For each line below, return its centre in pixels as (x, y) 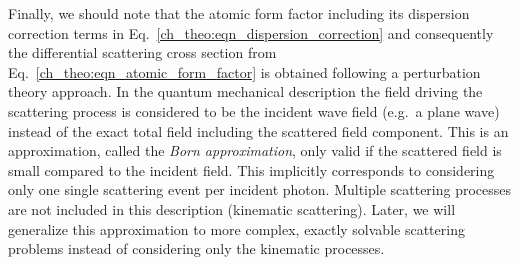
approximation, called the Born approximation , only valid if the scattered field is (255, 150)
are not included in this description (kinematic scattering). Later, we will (232, 208)
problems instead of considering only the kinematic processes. (196, 248)
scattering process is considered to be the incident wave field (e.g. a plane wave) (254, 110)
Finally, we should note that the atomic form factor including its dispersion (239, 13)
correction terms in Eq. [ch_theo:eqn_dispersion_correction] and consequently (251, 32)
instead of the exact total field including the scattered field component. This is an (258, 130)
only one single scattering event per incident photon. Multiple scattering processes (260, 189)
